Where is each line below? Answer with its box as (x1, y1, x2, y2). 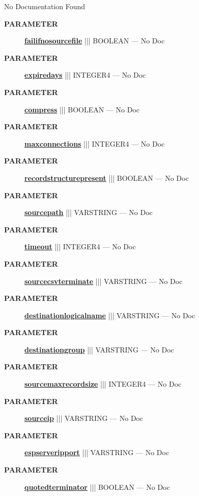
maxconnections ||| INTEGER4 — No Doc (24, 138, 165, 149)
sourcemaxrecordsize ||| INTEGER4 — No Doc (24, 379, 182, 389)
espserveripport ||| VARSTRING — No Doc (24, 447, 169, 458)
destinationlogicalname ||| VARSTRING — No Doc (24, 310, 195, 320)
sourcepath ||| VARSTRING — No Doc (24, 207, 153, 218)
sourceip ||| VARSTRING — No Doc (24, 413, 144, 423)
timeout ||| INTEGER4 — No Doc (24, 241, 136, 252)
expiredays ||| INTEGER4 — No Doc (24, 69, 146, 80)
